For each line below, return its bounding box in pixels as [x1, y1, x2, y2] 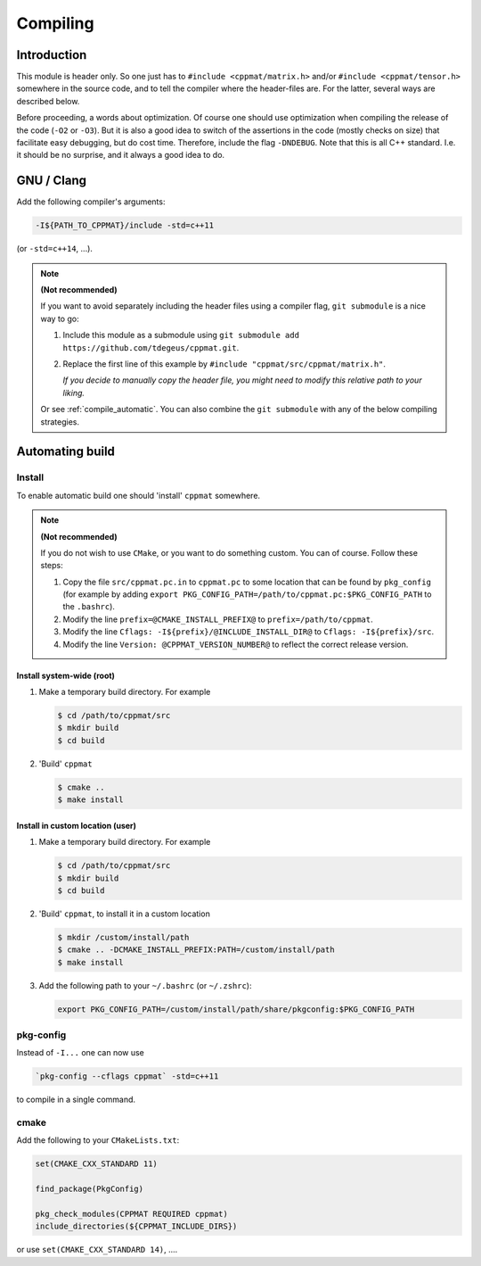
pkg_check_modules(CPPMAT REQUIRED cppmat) [35, 1209, 229, 1220]
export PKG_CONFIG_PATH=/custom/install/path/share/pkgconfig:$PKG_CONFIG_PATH [57, 1004, 415, 1014]
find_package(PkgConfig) [35, 1184, 144, 1195]
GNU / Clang [16, 173, 86, 188]
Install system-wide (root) [16, 670, 116, 681]
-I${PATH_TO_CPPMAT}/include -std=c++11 [35, 220, 214, 231]
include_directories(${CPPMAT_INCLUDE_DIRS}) [35, 1221, 238, 1231]
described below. [16, 95, 80, 106]
